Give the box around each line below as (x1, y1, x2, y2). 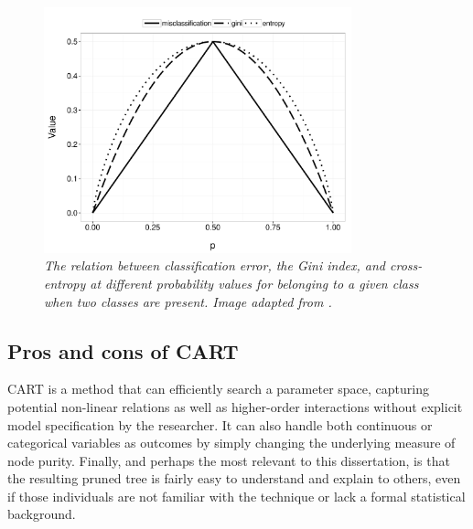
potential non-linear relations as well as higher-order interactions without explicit (7, 397, 463, 416)
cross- (390, 256, 423, 275)
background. (7, 504, 76, 524)
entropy (44, 273, 86, 292)
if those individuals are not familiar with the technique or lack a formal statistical (7, 486, 466, 505)
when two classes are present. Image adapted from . (44, 291, 332, 311)
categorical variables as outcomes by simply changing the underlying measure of (7, 433, 456, 452)
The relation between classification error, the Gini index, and (44, 256, 386, 275)
